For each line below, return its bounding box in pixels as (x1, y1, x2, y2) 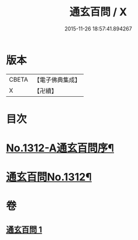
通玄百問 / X (69, 5, 127, 19)
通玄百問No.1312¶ (6, 171, 92, 184)
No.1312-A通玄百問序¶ (6, 141, 115, 155)
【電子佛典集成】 (33, 76, 81, 84)
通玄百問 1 (6, 224, 43, 235)
